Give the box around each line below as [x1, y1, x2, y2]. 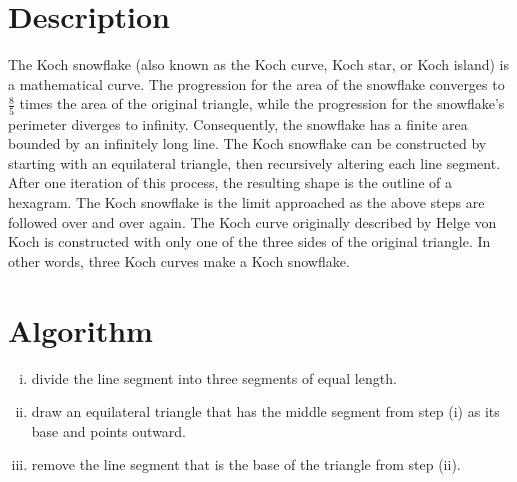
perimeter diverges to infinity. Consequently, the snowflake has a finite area [8, 113, 468, 134]
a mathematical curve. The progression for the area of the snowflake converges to [8, 73, 505, 94]
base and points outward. [31, 420, 187, 441]
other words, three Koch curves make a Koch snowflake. [8, 250, 350, 271]
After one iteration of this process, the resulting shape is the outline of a [8, 172, 452, 193]
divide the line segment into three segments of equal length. [31, 367, 397, 388]
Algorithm [8, 309, 153, 350]
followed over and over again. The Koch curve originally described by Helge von [8, 211, 497, 232]
